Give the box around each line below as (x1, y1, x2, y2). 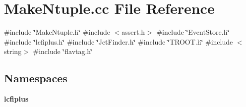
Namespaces (4, 70, 67, 86)
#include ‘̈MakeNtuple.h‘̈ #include (4, 27, 110, 37)
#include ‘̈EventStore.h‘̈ (156, 27, 230, 37)
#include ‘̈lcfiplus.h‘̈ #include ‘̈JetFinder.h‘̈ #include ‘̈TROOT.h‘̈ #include (4, 36, 233, 47)
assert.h (122, 27, 145, 37)
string (4, 46, 22, 56)
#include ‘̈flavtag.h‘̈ (33, 46, 93, 56)
